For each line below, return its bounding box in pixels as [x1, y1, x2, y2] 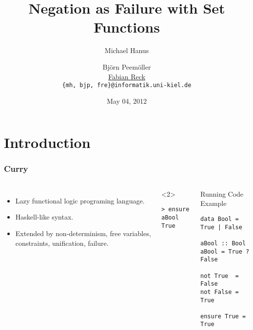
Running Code [200, 188, 244, 199]
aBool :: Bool [200, 239, 246, 247]
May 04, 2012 [106, 95, 147, 106]
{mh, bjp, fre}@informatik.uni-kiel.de [62, 82, 192, 89]
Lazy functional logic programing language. [15, 195, 145, 205]
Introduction [4, 132, 91, 152]
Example [200, 198, 227, 208]
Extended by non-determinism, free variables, [15, 228, 151, 238]
